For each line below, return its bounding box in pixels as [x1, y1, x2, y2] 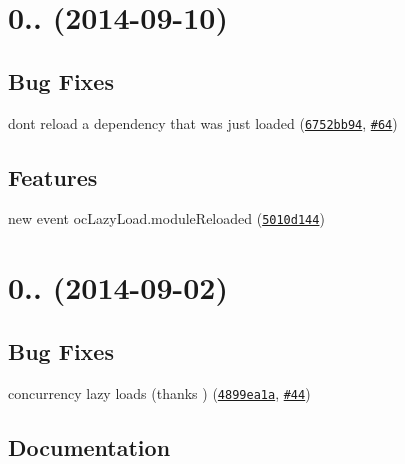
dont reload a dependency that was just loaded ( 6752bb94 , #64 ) [8, 112, 398, 133]
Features [8, 161, 98, 192]
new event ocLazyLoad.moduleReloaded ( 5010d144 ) [8, 208, 325, 229]
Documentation [8, 431, 171, 462]
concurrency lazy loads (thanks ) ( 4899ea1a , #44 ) [8, 382, 311, 403]
